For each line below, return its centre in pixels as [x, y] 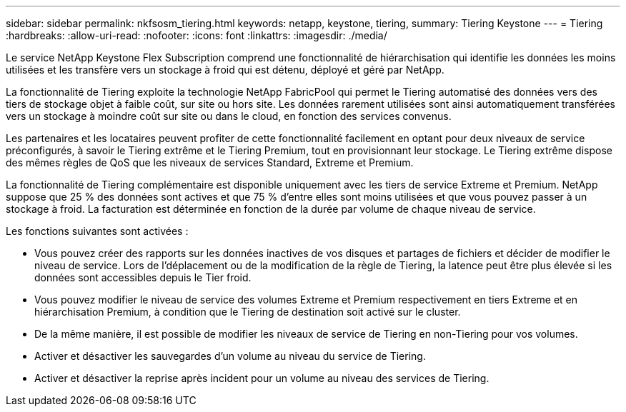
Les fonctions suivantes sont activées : [97, 231]
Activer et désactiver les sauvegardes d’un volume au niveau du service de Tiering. [230, 356]
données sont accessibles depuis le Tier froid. [143, 277]
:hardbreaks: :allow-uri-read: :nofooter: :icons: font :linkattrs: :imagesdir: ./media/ [197, 35]
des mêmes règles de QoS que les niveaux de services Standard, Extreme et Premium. [210, 162]
